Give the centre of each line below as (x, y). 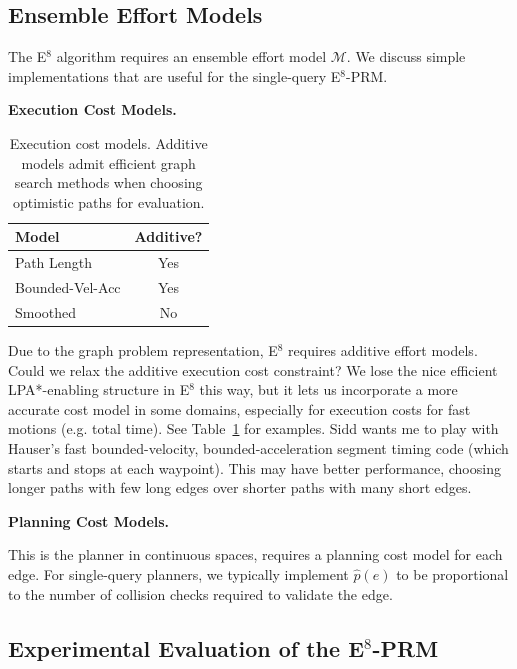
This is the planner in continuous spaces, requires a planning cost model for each (255, 554)
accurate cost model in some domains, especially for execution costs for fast (239, 408)
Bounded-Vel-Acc (68, 287)
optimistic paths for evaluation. (108, 201)
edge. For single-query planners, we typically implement (178, 573)
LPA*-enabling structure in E (99, 389)
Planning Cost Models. (89, 520)
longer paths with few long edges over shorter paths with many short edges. (240, 487)
